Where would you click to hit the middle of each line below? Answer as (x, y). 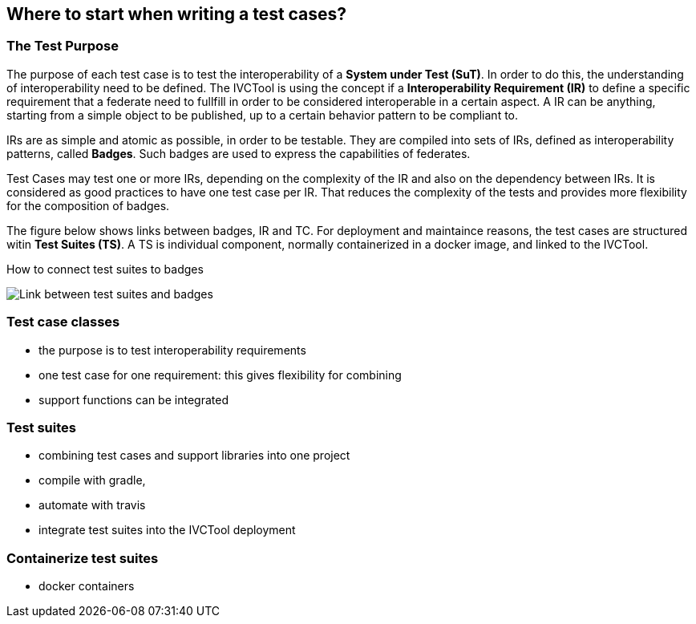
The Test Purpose (63, 46)
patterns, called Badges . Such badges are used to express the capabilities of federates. (239, 153)
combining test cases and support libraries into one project (194, 456)
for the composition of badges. (88, 205)
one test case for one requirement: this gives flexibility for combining (220, 375)
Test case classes (63, 322)
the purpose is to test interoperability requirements (172, 350)
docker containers (87, 586)
